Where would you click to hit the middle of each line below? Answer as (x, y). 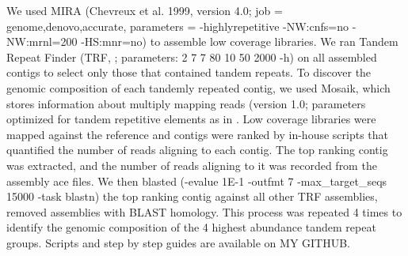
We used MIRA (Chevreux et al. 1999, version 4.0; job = (145, 10)
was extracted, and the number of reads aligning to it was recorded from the (192, 165)
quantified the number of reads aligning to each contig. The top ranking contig (197, 150)
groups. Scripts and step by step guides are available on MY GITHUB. (179, 242)
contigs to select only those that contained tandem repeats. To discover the (189, 72)
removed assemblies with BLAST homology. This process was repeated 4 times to (204, 211)
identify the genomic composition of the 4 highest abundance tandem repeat (191, 227)
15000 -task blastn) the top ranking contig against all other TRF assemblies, (192, 196)
